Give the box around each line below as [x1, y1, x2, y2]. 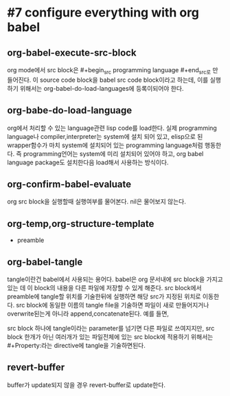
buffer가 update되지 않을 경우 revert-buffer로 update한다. [7, 380, 166, 389]
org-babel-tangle [7, 256, 83, 267]
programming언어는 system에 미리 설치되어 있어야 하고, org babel [23, 149, 204, 157]
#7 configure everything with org [7, 5, 200, 21]
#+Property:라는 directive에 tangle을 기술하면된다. [7, 342, 146, 350]
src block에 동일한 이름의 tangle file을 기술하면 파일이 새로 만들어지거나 [16, 301, 209, 309]
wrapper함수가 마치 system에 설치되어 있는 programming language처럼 [7, 141, 204, 149]
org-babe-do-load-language [7, 104, 133, 116]
